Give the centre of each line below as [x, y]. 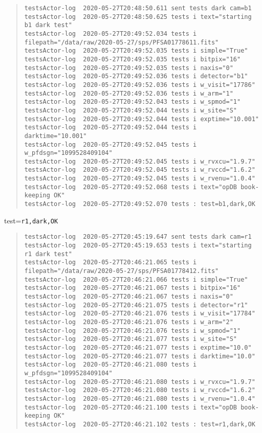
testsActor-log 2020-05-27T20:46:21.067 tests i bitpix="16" [133, 288]
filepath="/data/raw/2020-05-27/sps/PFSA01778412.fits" [122, 271]
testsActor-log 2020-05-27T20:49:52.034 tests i [111, 33]
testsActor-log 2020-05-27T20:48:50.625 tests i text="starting [138, 17]
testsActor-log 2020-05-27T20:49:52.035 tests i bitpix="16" [133, 59]
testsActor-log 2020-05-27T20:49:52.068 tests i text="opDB [131, 187]
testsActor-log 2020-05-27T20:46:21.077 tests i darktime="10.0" [140, 356]
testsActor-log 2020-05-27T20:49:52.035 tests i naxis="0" [129, 68]
